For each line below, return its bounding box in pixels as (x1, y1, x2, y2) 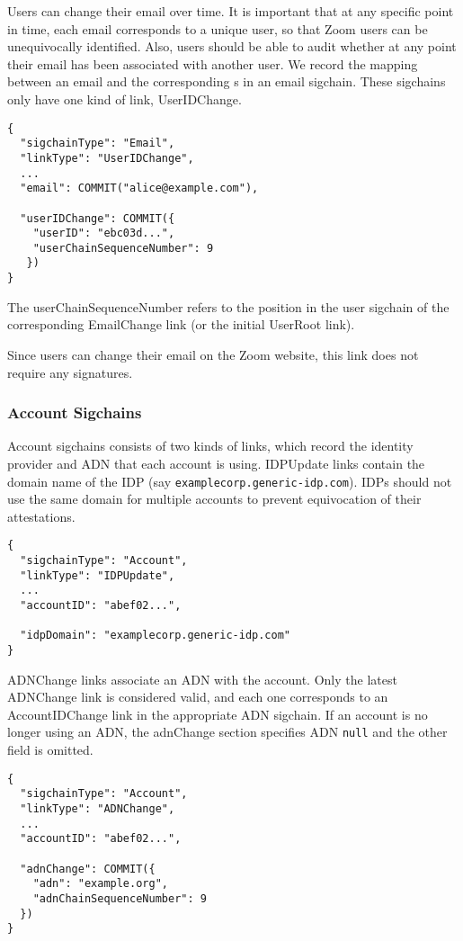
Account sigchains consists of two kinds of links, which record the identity (7, 436, 414, 455)
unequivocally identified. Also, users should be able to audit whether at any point (7, 37, 457, 56)
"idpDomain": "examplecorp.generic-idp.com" (20, 629, 290, 642)
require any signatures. (7, 363, 133, 381)
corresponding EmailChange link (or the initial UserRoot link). (7, 315, 355, 334)
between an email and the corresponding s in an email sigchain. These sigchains (7, 72, 446, 91)
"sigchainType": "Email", (20, 137, 175, 150)
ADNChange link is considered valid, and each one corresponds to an (7, 687, 388, 706)
